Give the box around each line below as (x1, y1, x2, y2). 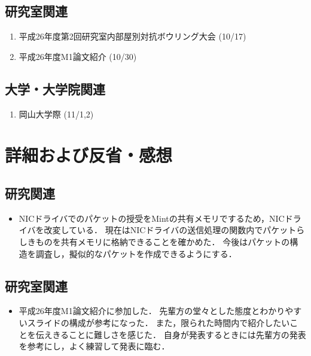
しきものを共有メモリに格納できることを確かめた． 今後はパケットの (19, 235, 290, 248)
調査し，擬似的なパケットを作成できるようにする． (35, 247, 237, 260)
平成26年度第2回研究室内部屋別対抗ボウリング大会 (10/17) (19, 30, 246, 43)
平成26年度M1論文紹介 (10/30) (19, 50, 137, 62)
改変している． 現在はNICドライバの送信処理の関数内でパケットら (44, 224, 305, 236)
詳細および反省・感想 (5, 143, 173, 167)
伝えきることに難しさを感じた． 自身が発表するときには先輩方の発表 (35, 328, 306, 340)
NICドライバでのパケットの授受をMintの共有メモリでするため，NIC (19, 212, 285, 224)
